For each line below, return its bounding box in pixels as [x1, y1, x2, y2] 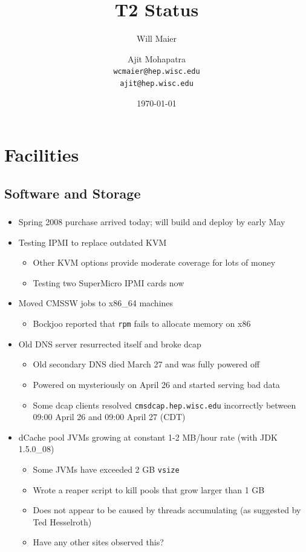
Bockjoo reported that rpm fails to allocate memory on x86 [33, 317, 251, 330]
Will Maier [136, 32, 177, 45]
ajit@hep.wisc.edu [120, 79, 194, 88]
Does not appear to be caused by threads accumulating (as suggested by [33, 504, 301, 516]
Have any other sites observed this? [33, 536, 164, 548]
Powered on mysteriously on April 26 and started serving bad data [33, 378, 280, 390]
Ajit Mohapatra [127, 52, 186, 65]
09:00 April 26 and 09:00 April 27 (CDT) [33, 410, 186, 423]
